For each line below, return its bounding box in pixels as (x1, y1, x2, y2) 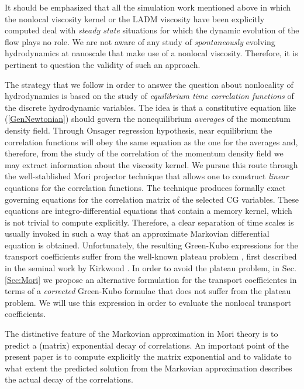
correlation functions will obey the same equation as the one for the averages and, (5, 135, 298, 148)
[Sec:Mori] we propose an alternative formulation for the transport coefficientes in (5, 273, 297, 285)
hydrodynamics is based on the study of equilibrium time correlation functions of (5, 90, 294, 102)
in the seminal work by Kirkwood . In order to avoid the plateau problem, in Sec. (5, 262, 296, 274)
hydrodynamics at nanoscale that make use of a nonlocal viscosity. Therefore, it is (5, 47, 298, 59)
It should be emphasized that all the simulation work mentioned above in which (5, 1, 291, 13)
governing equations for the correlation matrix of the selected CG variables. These (5, 193, 299, 205)
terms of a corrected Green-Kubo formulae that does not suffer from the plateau (5, 285, 291, 297)
